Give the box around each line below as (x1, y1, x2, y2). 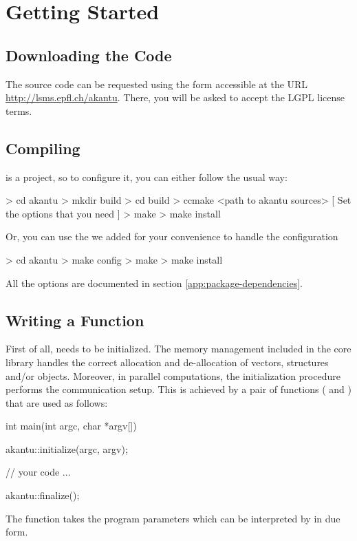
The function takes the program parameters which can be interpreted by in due (6, 511, 340, 525)
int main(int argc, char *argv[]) (6, 418, 137, 433)
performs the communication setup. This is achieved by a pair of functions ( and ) (6, 382, 351, 396)
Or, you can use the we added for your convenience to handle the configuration (6, 229, 338, 244)
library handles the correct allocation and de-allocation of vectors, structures (6, 354, 329, 369)
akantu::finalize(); (6, 488, 80, 502)
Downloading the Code (6, 44, 172, 65)
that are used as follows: (6, 395, 108, 410)
